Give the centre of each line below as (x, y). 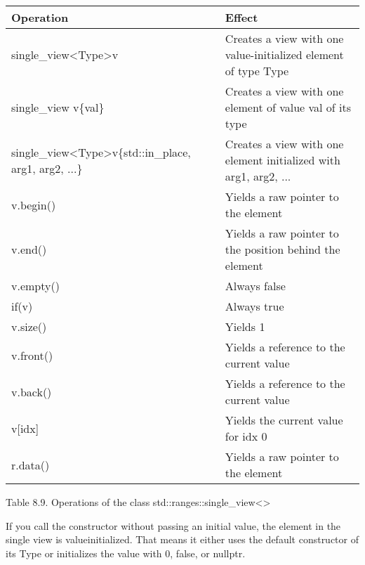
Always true (254, 306)
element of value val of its (288, 107)
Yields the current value (284, 420)
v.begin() (34, 204)
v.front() (32, 355)
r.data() (31, 465)
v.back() (32, 391)
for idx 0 (246, 436)
